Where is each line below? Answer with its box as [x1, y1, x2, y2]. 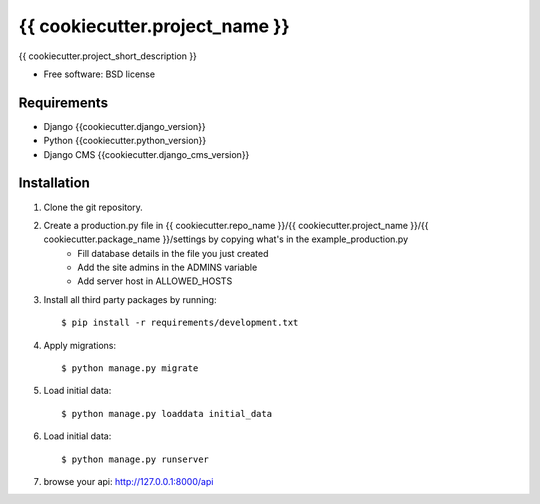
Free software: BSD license [43, 68, 155, 80]
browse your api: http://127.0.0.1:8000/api [43, 476, 214, 487]
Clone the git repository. [43, 201, 144, 213]
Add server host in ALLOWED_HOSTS [77, 275, 233, 287]
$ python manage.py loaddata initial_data [61, 408, 273, 419]
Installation [18, 175, 90, 192]
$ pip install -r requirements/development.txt [61, 317, 299, 329]
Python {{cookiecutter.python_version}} [43, 135, 207, 147]
